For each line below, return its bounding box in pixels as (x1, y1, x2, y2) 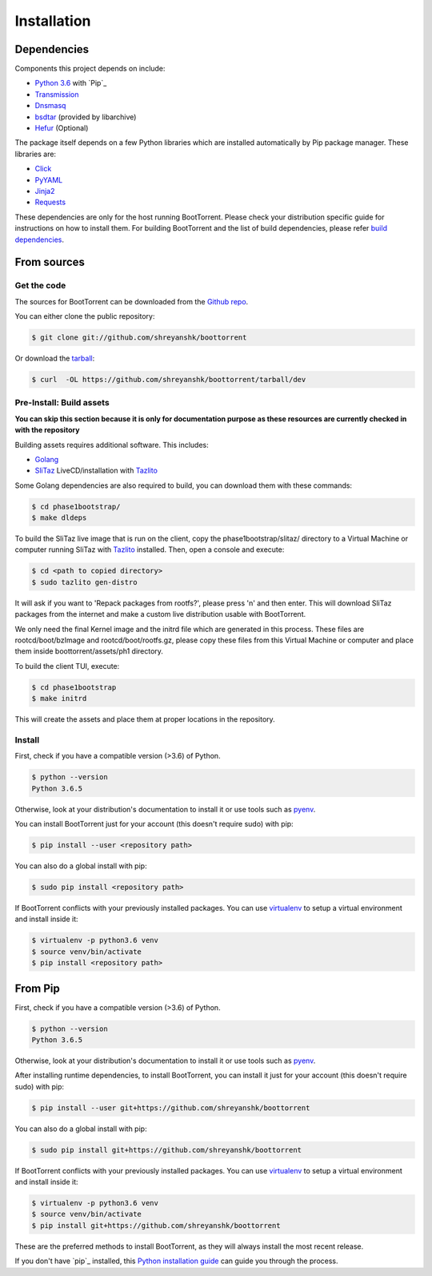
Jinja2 (34, 186, 55, 195)
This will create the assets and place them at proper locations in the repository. (14, 714, 275, 724)
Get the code (14, 280, 66, 292)
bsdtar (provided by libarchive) (34, 112, 137, 122)
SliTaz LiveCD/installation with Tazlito (34, 465, 158, 476)
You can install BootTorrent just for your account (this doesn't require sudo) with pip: (14, 819, 294, 829)
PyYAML (34, 175, 63, 184)
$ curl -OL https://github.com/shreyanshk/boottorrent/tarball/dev (31, 375, 306, 384)
